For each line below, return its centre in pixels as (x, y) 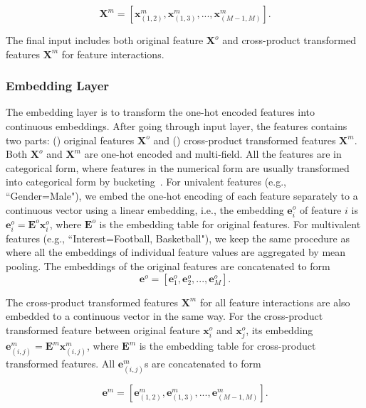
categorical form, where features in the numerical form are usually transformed (178, 167)
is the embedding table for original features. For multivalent (230, 224)
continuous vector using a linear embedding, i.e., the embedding (145, 209)
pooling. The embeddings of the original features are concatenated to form (168, 266)
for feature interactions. (113, 54)
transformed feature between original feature (103, 329)
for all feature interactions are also (275, 302)
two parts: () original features (70, 140)
